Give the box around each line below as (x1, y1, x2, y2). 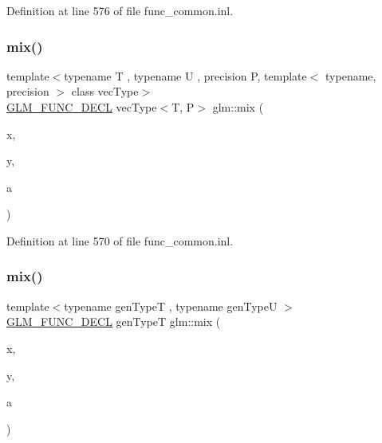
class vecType (71, 83, 139, 100)
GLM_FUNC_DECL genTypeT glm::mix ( (6, 313, 221, 330)
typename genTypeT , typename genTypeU (64, 297, 278, 314)
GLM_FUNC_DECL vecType (6, 99, 157, 115)
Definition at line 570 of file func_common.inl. (6, 232, 234, 249)
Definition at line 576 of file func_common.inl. (6, 2, 234, 18)
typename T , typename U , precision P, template (64, 67, 307, 84)
